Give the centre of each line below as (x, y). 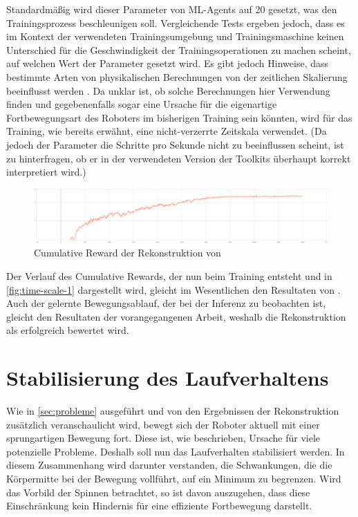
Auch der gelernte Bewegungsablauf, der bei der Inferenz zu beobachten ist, (166, 303)
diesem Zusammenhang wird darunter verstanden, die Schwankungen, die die (169, 465)
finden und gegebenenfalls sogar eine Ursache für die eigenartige (142, 104)
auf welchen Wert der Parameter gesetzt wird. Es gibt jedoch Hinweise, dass (168, 63)
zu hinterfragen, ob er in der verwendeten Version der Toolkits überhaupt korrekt (179, 158)
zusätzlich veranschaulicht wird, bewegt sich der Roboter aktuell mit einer (163, 424)
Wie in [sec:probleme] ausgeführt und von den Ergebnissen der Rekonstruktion (173, 411)
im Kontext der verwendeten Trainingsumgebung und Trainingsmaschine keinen (175, 36)
